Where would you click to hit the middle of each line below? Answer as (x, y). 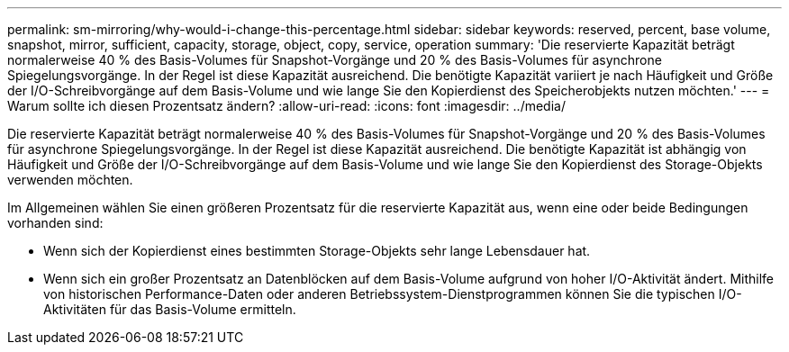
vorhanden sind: (55, 223)
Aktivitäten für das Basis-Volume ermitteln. (170, 309)
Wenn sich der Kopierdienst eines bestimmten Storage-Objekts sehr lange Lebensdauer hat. (317, 251)
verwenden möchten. (70, 180)
